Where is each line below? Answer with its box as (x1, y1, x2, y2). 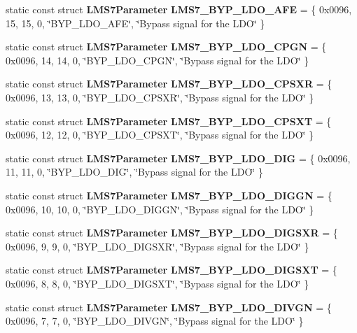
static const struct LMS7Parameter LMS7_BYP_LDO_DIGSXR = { (6, 225, 338, 240)
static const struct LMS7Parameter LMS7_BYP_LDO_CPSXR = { (6, 76, 332, 91)
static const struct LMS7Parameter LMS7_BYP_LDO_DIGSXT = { (6, 262, 337, 277)
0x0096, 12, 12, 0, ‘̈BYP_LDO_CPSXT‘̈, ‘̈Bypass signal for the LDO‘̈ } (6, 127, 314, 142)
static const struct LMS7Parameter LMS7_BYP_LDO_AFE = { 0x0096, (6, 2, 352, 16)
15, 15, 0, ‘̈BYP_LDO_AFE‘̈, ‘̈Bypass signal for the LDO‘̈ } (6, 15, 265, 30)
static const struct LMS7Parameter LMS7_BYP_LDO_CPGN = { (6, 39, 327, 54)
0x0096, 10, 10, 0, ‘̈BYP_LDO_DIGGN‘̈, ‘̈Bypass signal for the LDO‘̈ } (6, 201, 314, 216)
